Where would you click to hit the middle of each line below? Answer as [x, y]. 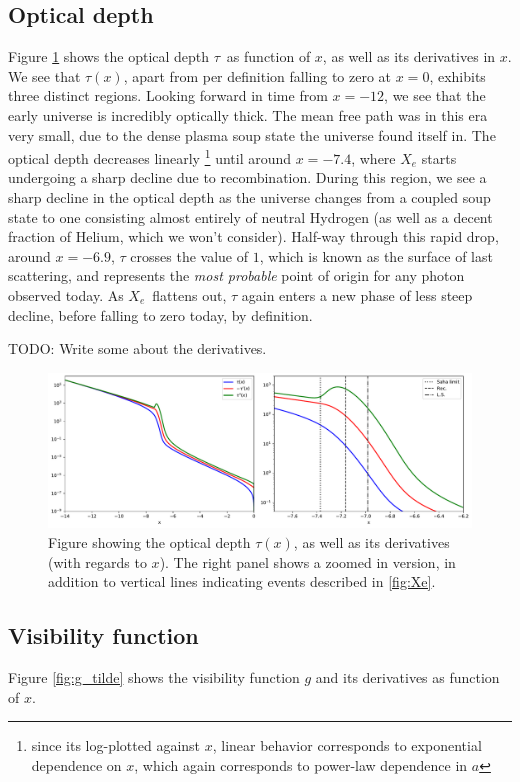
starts [439, 157]
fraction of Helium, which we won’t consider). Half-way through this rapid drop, [253, 236]
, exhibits [457, 75]
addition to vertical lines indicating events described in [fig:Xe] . [242, 581]
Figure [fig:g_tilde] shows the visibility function [154, 677]
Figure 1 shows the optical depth [109, 56]
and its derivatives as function [407, 677]
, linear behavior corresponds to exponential [347, 745]
